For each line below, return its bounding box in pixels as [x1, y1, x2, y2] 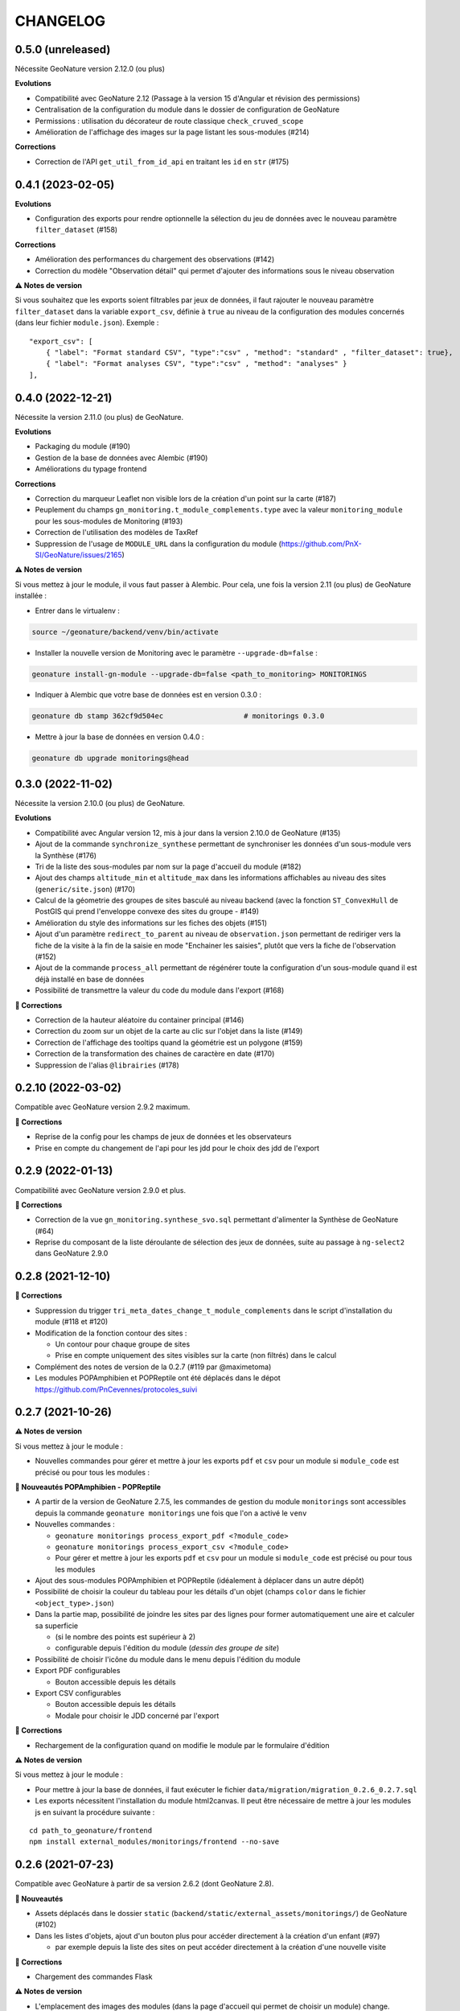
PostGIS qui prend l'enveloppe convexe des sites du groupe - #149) [35, 907, 260, 916]
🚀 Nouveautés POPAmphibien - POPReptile [14, 1482, 161, 1491]
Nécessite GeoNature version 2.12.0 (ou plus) [14, 64, 165, 74]
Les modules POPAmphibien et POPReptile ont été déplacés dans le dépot [35, 1373, 281, 1383]
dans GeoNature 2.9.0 [35, 1248, 109, 1258]
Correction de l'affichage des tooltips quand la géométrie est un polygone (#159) [35, 1038, 303, 1047]
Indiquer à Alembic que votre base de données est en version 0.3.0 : [35, 690, 261, 700]
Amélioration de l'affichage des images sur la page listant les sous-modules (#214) [35, 127, 310, 137]
